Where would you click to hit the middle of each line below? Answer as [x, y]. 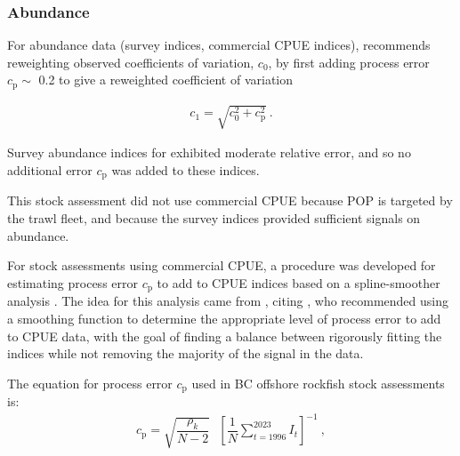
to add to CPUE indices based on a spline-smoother [299, 282]
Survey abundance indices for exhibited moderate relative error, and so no [209, 152]
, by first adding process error [349, 62]
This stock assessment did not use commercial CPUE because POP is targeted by [230, 200]
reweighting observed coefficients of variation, [131, 62]
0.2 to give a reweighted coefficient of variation [166, 80]
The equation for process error [90, 383]
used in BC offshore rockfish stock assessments [318, 383]
